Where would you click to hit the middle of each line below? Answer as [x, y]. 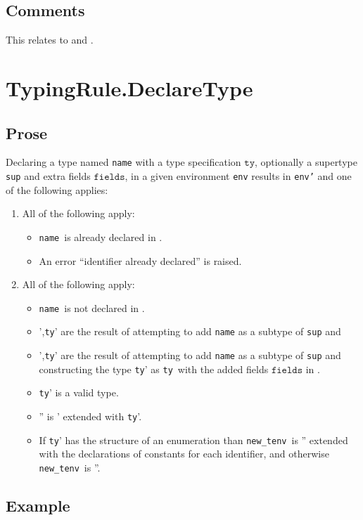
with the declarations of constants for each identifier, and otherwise [184, 454]
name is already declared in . [101, 236]
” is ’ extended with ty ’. [90, 416]
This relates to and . [50, 40]
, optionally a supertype [306, 162]
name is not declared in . [92, 307]
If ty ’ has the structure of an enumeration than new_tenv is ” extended [193, 440]
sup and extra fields [48, 176]
